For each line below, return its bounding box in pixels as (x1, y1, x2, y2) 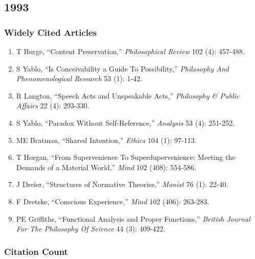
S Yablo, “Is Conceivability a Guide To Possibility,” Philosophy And (16, 63, 229, 74)
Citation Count (4, 245, 68, 257)
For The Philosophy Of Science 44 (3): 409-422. (16, 223, 165, 234)
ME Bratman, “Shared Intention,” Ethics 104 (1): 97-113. (16, 134, 197, 145)
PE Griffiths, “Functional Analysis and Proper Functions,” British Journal (16, 213, 250, 224)
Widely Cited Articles (4, 26, 97, 38)
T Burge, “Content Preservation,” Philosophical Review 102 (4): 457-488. (16, 46, 245, 56)
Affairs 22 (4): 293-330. (16, 100, 90, 111)
